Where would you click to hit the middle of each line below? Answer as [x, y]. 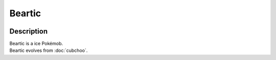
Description [29, 31]
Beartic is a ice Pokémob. [36, 44]
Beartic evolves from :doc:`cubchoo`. [49, 50]
